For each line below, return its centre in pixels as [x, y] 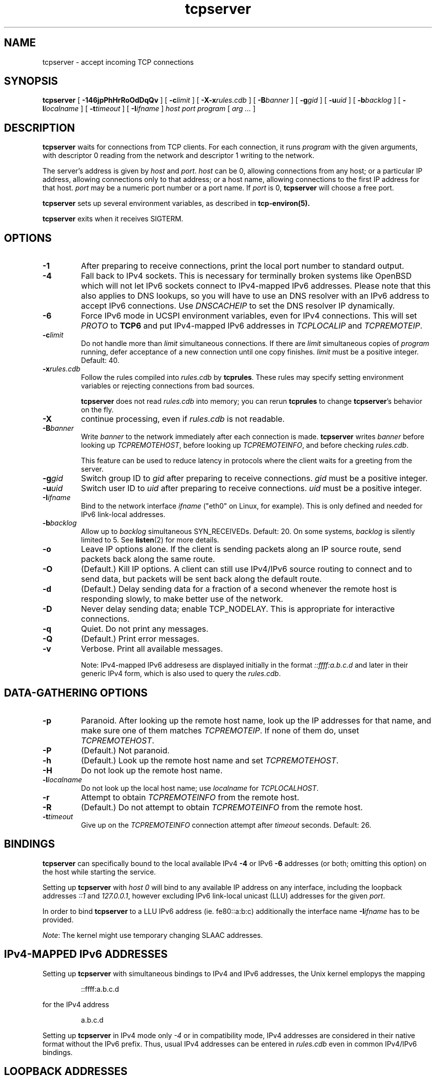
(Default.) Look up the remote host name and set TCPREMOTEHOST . [210, 760]
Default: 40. [100, 360]
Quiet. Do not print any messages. [145, 629]
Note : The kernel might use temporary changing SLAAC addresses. [153, 935]
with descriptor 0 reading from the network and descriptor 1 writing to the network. [178, 156]
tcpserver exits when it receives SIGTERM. [113, 219]
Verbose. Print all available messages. [152, 649]
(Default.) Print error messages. [140, 639]
